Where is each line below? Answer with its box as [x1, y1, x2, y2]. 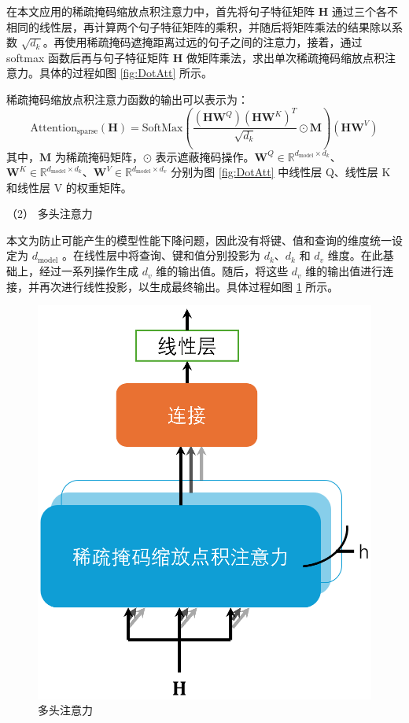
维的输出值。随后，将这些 [156, 263, 289, 279]
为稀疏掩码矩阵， [54, 148, 143, 164]
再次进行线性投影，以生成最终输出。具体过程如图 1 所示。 [39, 278, 339, 294]
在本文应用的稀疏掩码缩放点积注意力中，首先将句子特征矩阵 [6, 3, 315, 19]
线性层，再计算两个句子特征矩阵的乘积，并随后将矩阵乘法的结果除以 [39, 18, 392, 35]
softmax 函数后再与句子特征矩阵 [6, 49, 169, 65]
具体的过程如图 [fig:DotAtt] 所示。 [39, 65, 212, 81]
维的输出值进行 [305, 263, 383, 279]
